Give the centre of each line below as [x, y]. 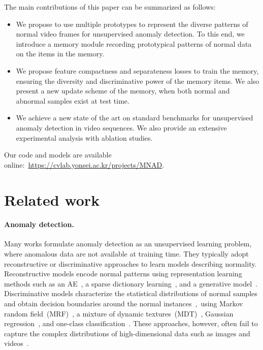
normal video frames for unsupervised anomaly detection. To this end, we [130, 34]
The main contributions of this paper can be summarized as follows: [110, 7]
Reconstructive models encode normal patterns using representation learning [123, 274]
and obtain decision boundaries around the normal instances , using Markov [124, 304]
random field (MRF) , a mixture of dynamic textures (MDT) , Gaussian [119, 313]
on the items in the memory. [60, 54]
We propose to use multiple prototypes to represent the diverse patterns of [132, 24]
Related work [52, 199]
